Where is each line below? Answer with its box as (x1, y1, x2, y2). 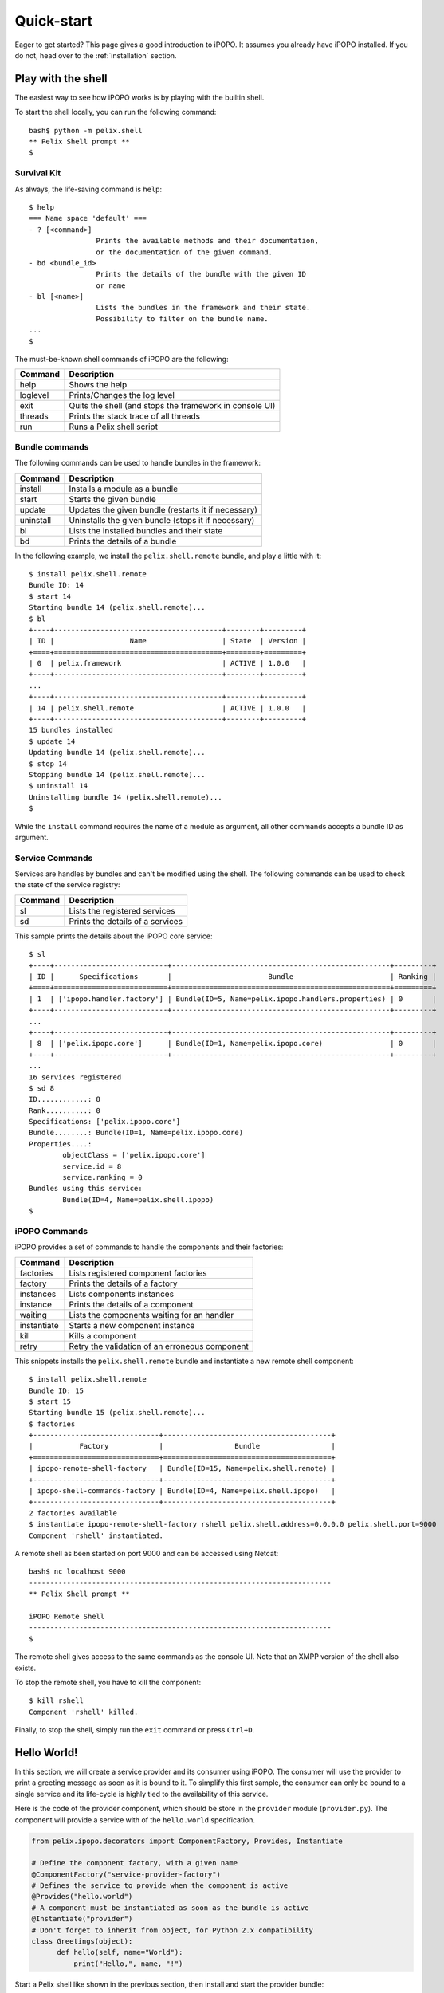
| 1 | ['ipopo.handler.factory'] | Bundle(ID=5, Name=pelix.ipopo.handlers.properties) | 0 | (29, 994, 437, 1004)
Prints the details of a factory (69, 1278, 179, 1289)
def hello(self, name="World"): (57, 1948, 183, 1957)
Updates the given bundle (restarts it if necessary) (69, 504, 258, 515)
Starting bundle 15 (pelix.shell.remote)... (29, 1408, 206, 1417)
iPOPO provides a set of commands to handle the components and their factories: (14, 1242, 284, 1252)
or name (96, 281, 126, 290)
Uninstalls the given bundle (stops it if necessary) (69, 514, 255, 525)
